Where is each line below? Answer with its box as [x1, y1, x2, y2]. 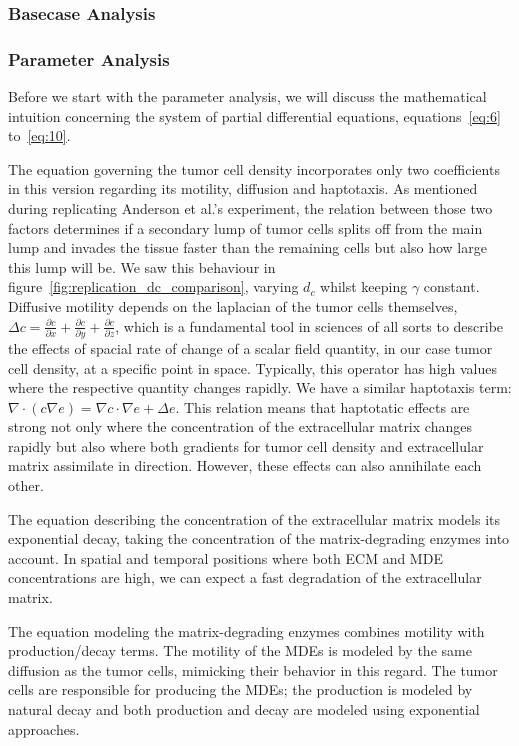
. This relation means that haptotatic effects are [175, 396, 470, 417]
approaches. [8, 718, 80, 739]
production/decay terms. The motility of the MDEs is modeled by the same [8, 640, 472, 661]
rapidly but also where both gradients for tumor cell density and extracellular [8, 435, 484, 456]
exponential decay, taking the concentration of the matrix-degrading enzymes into [8, 528, 510, 549]
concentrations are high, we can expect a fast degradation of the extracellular [8, 567, 482, 588]
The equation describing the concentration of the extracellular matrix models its [8, 508, 500, 529]
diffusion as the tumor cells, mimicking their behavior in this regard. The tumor [8, 659, 498, 680]
